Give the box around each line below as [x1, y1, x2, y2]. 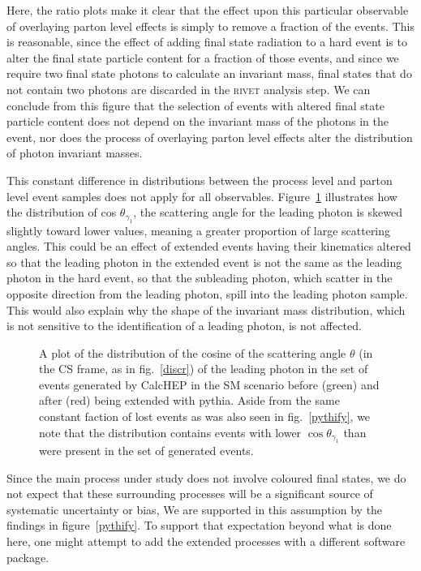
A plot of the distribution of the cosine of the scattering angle [39, 344, 346, 361]
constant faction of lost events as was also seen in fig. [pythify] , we [39, 408, 371, 425]
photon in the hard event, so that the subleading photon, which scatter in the [6, 269, 393, 286]
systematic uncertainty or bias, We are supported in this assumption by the [6, 500, 383, 517]
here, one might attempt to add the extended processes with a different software [6, 533, 406, 550]
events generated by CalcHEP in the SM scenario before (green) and [39, 376, 380, 393]
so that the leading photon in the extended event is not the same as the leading [6, 253, 402, 270]
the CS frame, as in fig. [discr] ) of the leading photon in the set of [39, 360, 368, 377]
